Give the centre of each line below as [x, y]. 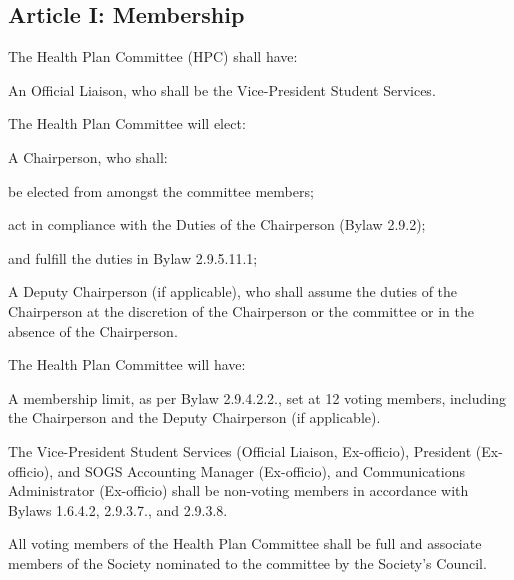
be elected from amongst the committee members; [161, 190]
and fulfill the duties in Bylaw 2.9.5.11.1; [133, 257]
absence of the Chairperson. [93, 330]
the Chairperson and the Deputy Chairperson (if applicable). [194, 417]
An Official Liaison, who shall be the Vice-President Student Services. [222, 89]
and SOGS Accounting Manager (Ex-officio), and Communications [261, 470]
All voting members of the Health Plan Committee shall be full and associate [245, 543]
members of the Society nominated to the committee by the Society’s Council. [247, 562]
